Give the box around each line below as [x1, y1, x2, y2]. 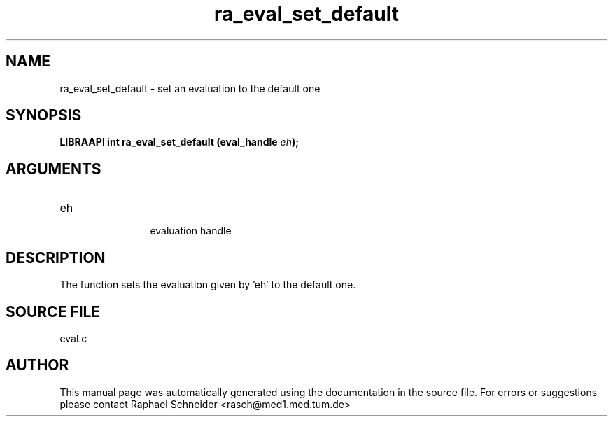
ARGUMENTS [6, 160, 101, 178]
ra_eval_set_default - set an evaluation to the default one [59, 82, 320, 94]
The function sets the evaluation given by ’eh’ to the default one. [59, 279, 356, 291]
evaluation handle [150, 225, 232, 237]
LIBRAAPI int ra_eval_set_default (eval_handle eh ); [59, 136, 300, 148]
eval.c [59, 332, 87, 344]
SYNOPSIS [6, 106, 82, 125]
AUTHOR [6, 356, 69, 374]
